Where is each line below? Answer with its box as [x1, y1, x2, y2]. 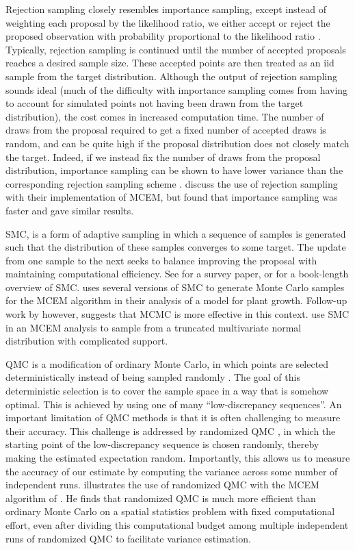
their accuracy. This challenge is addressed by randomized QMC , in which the [5, 423, 336, 438]
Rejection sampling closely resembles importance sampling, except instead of [5, 2, 326, 16]
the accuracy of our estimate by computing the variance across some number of [5, 464, 338, 478]
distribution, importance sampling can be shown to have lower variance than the [5, 163, 343, 177]
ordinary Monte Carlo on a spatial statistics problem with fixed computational [5, 504, 335, 518]
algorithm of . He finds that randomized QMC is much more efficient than [5, 490, 316, 505]
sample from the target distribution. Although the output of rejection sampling [5, 68, 338, 83]
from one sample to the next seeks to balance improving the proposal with [5, 253, 317, 267]
